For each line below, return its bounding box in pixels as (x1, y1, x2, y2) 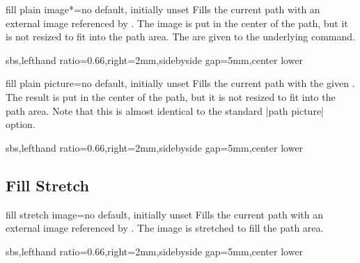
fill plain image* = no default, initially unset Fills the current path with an (6, 2, 320, 16)
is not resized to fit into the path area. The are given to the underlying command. (6, 29, 355, 44)
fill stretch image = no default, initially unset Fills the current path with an (6, 207, 324, 221)
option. (6, 117, 36, 131)
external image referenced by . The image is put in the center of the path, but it (6, 15, 348, 30)
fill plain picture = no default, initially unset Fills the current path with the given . (6, 76, 355, 90)
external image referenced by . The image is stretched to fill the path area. (6, 221, 324, 235)
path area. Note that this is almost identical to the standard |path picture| (6, 103, 324, 118)
